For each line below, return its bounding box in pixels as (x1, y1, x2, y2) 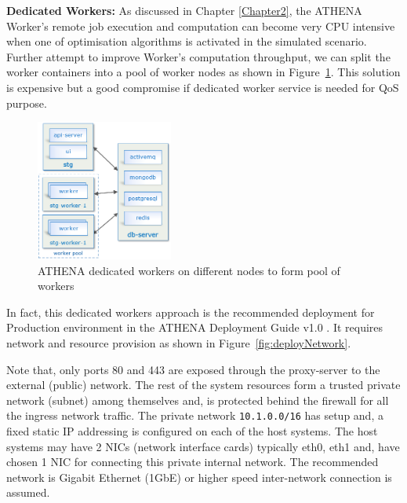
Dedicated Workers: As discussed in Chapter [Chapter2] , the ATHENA (6, 2, 362, 18)
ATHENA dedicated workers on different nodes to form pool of (38, 262, 340, 278)
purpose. (6, 94, 47, 111)
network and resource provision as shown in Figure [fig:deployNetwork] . (6, 335, 351, 351)
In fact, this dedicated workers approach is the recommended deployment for (6, 303, 375, 320)
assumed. (6, 484, 50, 501)
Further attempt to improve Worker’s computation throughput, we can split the (6, 48, 391, 64)
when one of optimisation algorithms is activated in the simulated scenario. (6, 33, 367, 50)
